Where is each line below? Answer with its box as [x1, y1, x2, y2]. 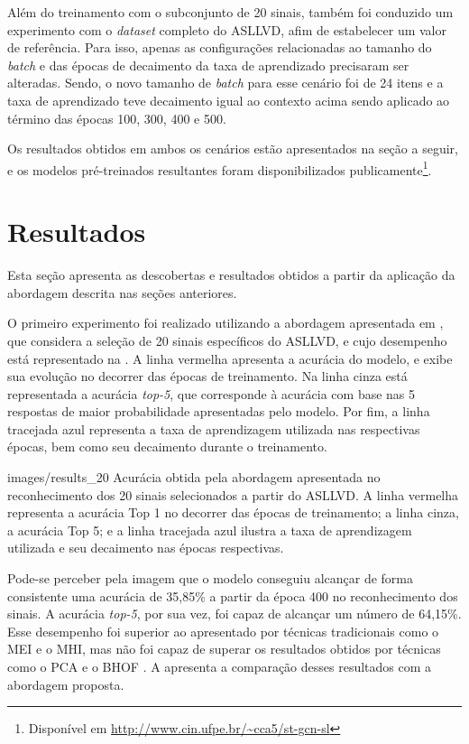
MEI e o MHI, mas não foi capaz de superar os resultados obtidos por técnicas [7, 639, 441, 658]
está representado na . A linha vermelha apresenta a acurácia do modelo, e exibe [7, 349, 453, 367]
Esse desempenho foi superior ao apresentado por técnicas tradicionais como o [7, 621, 439, 640]
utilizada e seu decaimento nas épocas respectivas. [7, 538, 284, 557]
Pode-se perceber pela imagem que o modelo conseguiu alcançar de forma [7, 569, 414, 588]
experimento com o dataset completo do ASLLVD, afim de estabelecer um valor [7, 20, 446, 39]
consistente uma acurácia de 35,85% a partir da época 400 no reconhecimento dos [7, 586, 458, 605]
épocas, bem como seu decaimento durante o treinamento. [7, 437, 327, 456]
